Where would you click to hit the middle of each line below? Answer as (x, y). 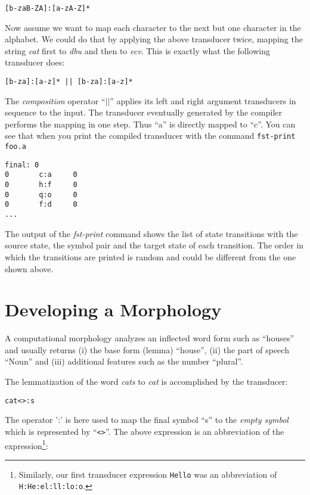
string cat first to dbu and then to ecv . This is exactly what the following (138, 50)
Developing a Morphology (113, 309)
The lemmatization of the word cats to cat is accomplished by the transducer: (146, 381)
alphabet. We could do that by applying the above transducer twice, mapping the (154, 39)
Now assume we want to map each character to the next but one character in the (153, 27)
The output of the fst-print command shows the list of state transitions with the (151, 233)
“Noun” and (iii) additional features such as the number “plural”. (124, 361)
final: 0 (22, 165)
